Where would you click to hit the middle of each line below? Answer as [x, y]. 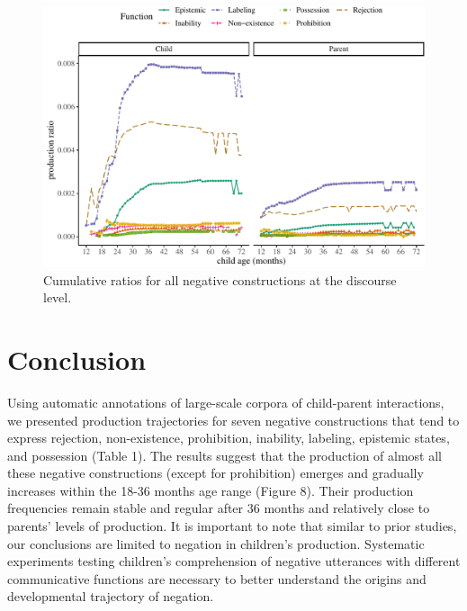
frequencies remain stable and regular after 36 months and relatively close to [219, 508]
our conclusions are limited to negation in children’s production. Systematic [216, 543]
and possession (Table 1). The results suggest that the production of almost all [225, 455]
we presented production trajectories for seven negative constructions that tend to [233, 420]
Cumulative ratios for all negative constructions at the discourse [220, 279]
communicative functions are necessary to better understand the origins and [217, 578]
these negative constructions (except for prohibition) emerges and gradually [216, 473]
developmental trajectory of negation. [111, 596]
